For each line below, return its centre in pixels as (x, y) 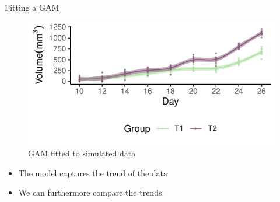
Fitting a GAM (32, 7)
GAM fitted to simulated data (82, 153)
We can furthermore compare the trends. (91, 192)
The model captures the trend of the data (93, 173)
